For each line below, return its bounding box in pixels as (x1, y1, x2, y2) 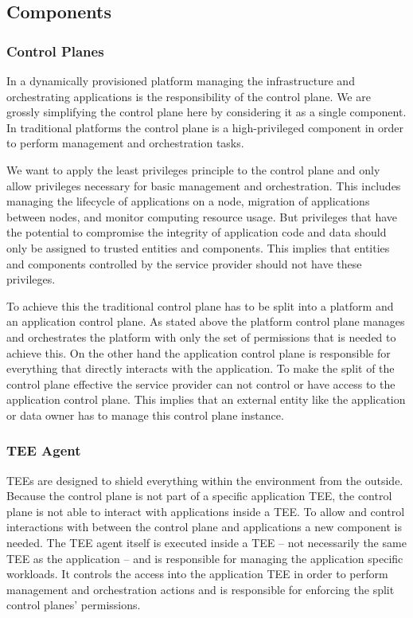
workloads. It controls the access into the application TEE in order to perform (6, 565, 388, 582)
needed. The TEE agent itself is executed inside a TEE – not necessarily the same (6, 534, 407, 551)
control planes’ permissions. (6, 596, 141, 613)
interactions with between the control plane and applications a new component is (6, 518, 402, 535)
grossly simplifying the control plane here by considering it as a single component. (6, 104, 407, 120)
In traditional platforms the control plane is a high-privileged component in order (6, 119, 403, 135)
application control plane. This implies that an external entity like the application (6, 391, 406, 408)
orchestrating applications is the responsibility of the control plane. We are (6, 88, 371, 104)
